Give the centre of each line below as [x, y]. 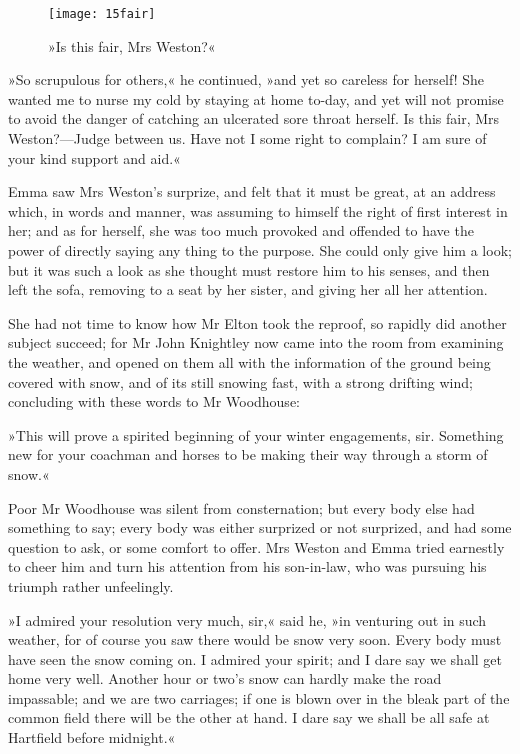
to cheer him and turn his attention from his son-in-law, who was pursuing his [247, 566]
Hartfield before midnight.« [92, 737]
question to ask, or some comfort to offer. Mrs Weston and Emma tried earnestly [256, 546]
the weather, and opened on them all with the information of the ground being [249, 361]
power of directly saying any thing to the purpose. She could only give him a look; [260, 250]
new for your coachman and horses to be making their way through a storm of [248, 454]
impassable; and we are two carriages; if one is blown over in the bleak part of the [259, 697]
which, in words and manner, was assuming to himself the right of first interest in [258, 210]
